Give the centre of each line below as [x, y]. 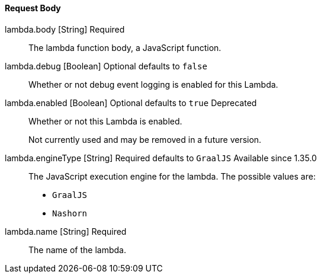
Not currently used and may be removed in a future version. [145, 139]
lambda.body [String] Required [65, 29]
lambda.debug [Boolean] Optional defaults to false [106, 66]
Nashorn [70, 213]
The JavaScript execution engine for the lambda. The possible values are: [172, 176]
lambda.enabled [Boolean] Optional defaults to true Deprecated [131, 103]
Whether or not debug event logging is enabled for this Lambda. [153, 84]
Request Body [33, 8]
